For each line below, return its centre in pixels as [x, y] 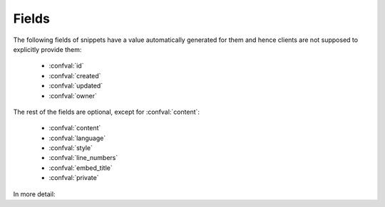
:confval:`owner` [73, 95]
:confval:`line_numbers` [83, 158]
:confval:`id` [66, 66]
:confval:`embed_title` [81, 168]
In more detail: [34, 194]
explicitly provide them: [47, 49]
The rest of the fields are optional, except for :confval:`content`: [106, 112]
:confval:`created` [75, 75]
